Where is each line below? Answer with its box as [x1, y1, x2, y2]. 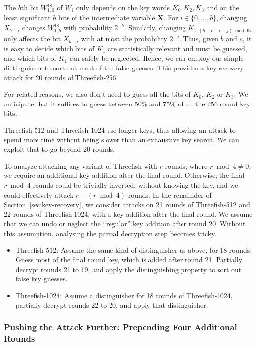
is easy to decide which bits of [4, 43, 95, 53]
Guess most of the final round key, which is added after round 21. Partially [15, 254, 243, 265]
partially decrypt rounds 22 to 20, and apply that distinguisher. [15, 300, 208, 310]
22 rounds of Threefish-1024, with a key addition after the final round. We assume [4, 208, 253, 219]
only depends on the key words [76, 2, 170, 12]
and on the [206, 2, 239, 12]
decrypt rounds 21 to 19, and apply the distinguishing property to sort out [15, 264, 242, 274]
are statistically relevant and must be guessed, [108, 43, 247, 53]
